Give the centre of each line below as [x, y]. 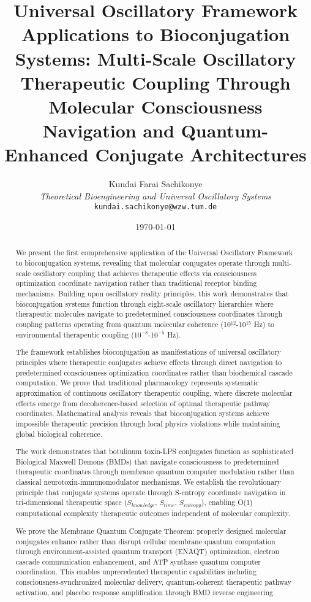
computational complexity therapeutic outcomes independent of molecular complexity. [153, 513]
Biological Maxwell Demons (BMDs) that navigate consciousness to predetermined [147, 461]
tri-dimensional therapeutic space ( [71, 502]
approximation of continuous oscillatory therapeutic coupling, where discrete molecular [154, 392]
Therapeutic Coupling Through [155, 82]
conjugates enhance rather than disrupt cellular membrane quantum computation [145, 541]
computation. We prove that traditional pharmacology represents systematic [137, 383]
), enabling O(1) [227, 502]
